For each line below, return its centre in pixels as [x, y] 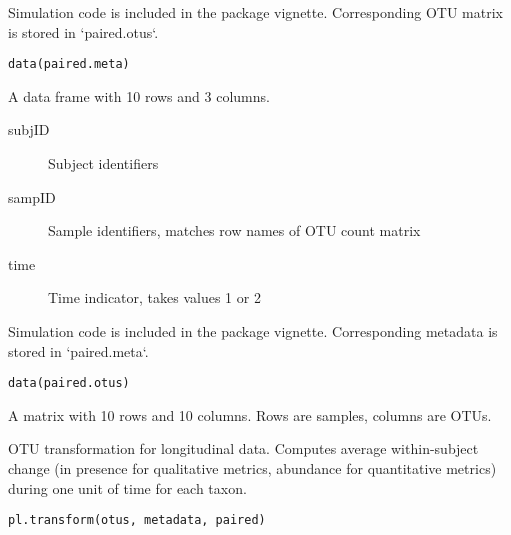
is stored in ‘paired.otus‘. [83, 31]
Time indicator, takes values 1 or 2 [154, 297]
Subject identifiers [103, 163]
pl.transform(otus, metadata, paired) [137, 520]
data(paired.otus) [69, 383]
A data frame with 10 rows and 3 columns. [139, 95]
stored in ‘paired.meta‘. [78, 350]
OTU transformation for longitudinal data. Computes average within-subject [243, 448]
